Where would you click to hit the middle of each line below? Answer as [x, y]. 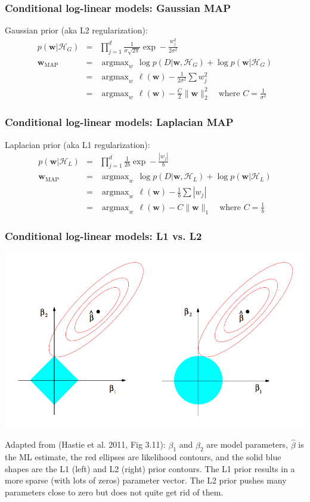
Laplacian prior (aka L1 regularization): [77, 144]
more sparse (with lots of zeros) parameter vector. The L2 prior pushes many [146, 480]
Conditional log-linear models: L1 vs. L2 [103, 236]
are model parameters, [247, 444]
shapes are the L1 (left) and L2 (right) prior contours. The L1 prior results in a [150, 468]
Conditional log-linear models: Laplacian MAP [119, 122]
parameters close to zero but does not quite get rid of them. [114, 492]
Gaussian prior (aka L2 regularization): [76, 30]
